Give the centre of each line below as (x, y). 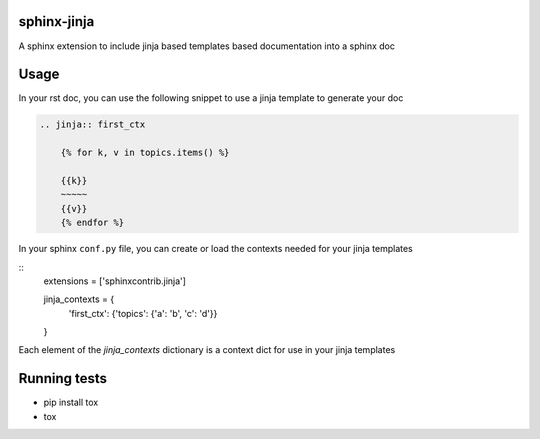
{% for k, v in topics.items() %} (145, 153)
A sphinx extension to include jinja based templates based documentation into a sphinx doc (206, 46)
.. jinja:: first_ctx (92, 124)
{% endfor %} (92, 223)
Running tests (63, 378)
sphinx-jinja (56, 21)
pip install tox (71, 402)
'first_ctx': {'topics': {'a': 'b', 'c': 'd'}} (143, 313)
